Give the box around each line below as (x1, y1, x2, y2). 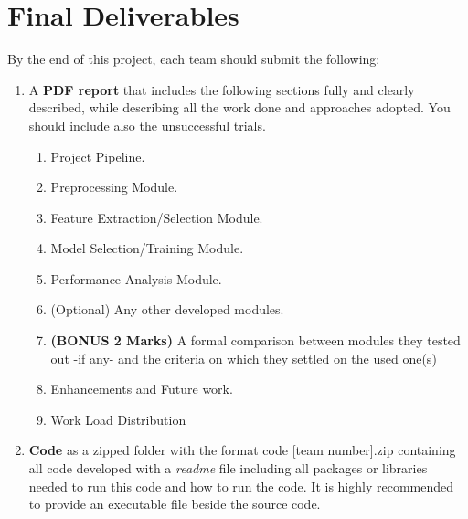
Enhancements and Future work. (50, 379, 233, 398)
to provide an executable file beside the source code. (28, 494, 321, 514)
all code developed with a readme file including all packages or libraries (28, 459, 428, 478)
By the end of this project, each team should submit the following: (7, 49, 380, 69)
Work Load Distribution (50, 409, 186, 429)
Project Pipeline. (50, 146, 145, 165)
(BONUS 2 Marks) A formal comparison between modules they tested (50, 331, 461, 350)
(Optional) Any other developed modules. (50, 300, 284, 319)
